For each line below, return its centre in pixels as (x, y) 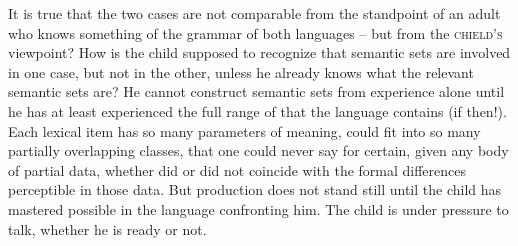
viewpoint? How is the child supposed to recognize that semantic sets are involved (259, 52)
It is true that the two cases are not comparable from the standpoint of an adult (254, 13)
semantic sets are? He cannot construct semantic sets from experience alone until (256, 91)
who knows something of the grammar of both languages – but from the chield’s (255, 32)
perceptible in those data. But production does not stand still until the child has (255, 189)
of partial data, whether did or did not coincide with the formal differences (237, 169)
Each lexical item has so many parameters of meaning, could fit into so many (244, 130)
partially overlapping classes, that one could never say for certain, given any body (258, 150)
